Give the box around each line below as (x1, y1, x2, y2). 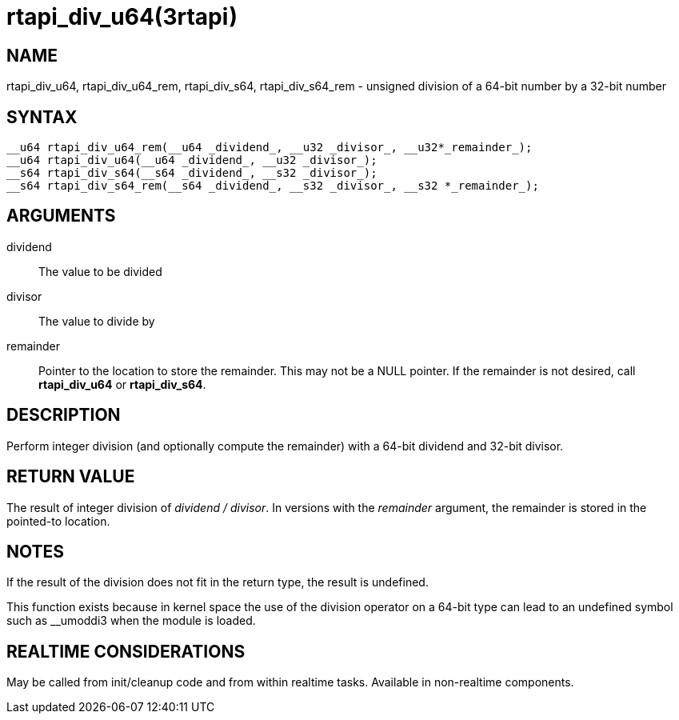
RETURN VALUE (6, 466, 135, 487)
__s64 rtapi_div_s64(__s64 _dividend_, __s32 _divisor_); (6, 166, 377, 180)
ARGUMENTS (6, 206, 116, 226)
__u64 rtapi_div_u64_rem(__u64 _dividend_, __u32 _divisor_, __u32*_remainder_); (6, 141, 533, 154)
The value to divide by (38, 314, 155, 328)
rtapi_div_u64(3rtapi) (6, 3, 238, 30)
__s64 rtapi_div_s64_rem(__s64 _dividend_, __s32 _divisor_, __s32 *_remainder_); (6, 179, 539, 193)
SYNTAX (6, 106, 78, 127)
